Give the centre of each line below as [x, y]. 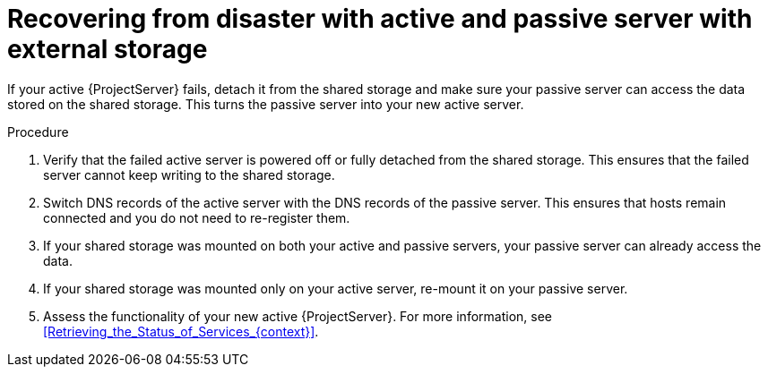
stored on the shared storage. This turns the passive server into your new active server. [266, 104]
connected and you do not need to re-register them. [197, 217]
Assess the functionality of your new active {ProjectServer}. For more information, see [298, 316]
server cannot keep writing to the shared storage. [189, 174]
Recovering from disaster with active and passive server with [380, 19]
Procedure [38, 132]
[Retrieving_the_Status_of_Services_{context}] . [181, 331]
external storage [108, 49]
